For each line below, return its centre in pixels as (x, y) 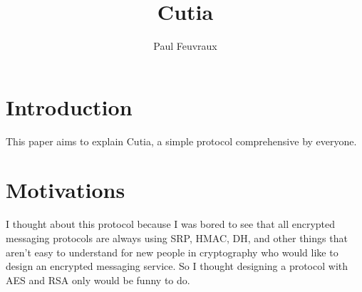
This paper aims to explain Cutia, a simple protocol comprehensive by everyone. (181, 141)
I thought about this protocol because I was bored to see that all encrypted (171, 224)
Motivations (66, 190)
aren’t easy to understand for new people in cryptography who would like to (172, 252)
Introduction (69, 106)
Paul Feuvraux (185, 46)
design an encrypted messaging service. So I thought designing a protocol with (177, 266)
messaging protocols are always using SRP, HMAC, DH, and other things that (177, 238)
